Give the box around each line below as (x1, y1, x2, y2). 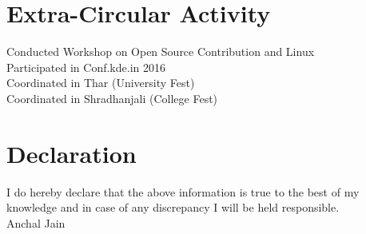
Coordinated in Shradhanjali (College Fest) (6, 89, 218, 106)
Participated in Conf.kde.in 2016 (6, 58, 165, 75)
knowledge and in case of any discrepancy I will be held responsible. (6, 199, 340, 216)
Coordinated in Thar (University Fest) (6, 74, 195, 91)
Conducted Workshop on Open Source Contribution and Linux (6, 43, 315, 60)
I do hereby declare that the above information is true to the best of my (6, 183, 360, 200)
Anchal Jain (6, 214, 66, 231)
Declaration (6, 137, 137, 169)
